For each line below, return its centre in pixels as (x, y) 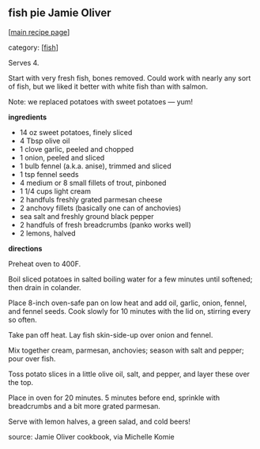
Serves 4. (24, 62)
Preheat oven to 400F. (45, 263)
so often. (23, 319)
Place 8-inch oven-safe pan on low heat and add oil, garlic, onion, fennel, (128, 303)
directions (25, 248)
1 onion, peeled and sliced (62, 157)
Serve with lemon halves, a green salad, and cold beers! (100, 421)
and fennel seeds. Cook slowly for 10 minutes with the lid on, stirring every (130, 311)
